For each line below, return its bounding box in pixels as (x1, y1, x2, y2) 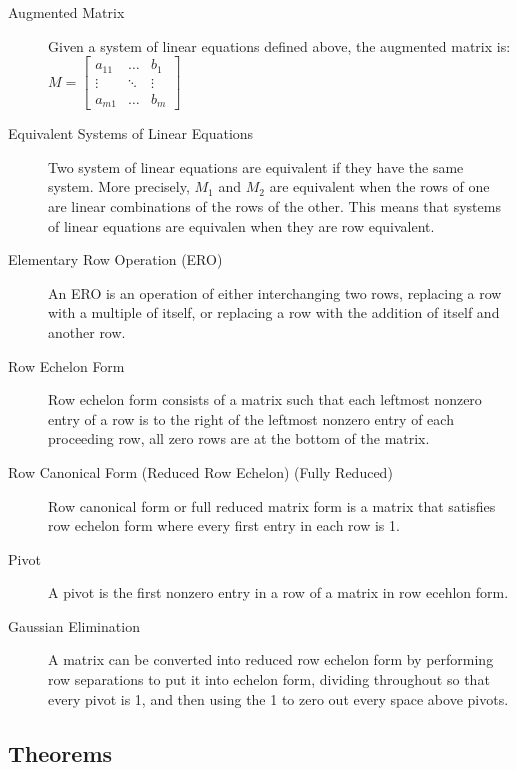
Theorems (8, 737, 113, 768)
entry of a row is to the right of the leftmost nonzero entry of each (48, 408, 454, 429)
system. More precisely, (48, 176, 190, 197)
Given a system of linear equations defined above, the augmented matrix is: (48, 35, 511, 56)
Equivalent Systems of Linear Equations (8, 123, 254, 144)
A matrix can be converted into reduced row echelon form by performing (48, 649, 494, 670)
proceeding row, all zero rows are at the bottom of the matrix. (48, 428, 430, 449)
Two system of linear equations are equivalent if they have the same (48, 156, 464, 177)
